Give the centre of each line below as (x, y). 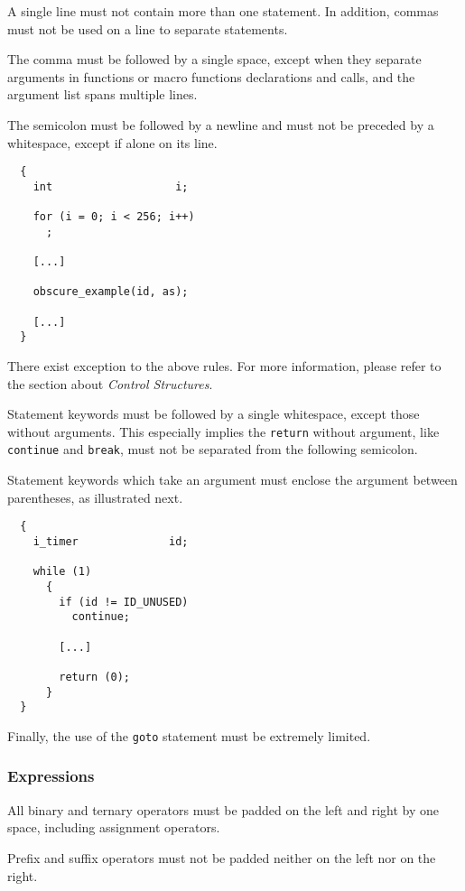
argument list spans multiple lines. (102, 94)
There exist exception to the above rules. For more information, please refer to (224, 366)
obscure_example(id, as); (111, 292)
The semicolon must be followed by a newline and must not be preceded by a (221, 124)
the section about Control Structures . (110, 383)
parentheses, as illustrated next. (95, 497)
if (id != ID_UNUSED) (124, 602)
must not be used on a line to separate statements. (148, 28)
